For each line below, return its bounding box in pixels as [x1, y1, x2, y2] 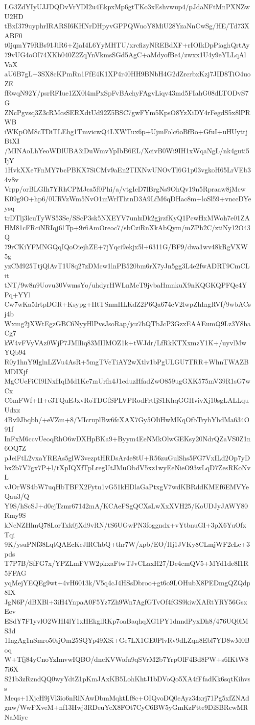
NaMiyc [4, 711, 28, 722]
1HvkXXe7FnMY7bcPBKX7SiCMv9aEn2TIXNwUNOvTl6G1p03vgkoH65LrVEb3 [4, 165, 251, 175]
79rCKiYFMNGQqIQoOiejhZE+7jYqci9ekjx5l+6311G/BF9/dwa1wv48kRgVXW [4, 241, 248, 251]
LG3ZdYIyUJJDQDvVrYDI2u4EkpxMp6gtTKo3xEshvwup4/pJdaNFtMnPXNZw [4, 1, 250, 11]
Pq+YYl [4, 289, 30, 299]
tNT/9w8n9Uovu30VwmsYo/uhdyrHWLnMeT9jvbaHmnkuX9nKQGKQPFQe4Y [4, 280, 247, 290]
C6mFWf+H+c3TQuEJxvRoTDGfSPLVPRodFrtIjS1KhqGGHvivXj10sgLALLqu [4, 395, 249, 405]
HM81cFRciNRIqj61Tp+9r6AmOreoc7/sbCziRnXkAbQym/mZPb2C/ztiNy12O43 [4, 222, 251, 232]
